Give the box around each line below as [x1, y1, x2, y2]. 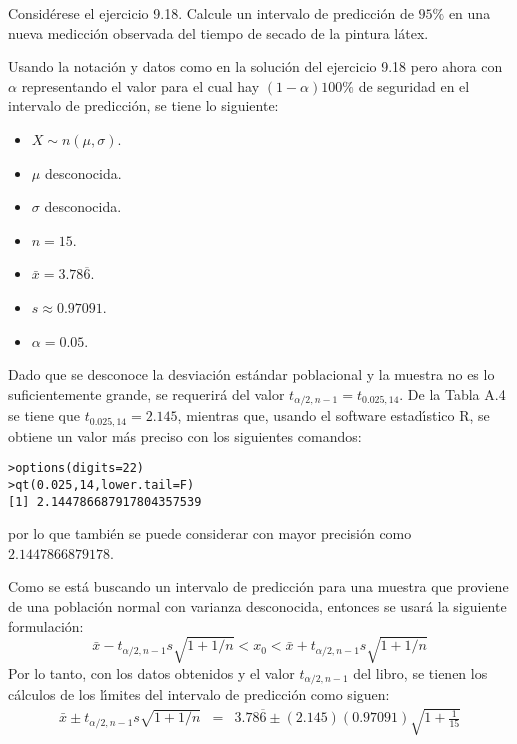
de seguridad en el [358, 75, 470, 96]
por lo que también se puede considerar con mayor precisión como [8, 523, 412, 544]
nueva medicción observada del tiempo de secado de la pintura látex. [8, 22, 429, 43]
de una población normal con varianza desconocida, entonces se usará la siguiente [8, 595, 507, 616]
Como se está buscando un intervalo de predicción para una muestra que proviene [8, 576, 509, 597]
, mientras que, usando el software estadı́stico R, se [177, 405, 490, 426]
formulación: [8, 615, 84, 636]
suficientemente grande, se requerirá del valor [8, 383, 285, 404]
